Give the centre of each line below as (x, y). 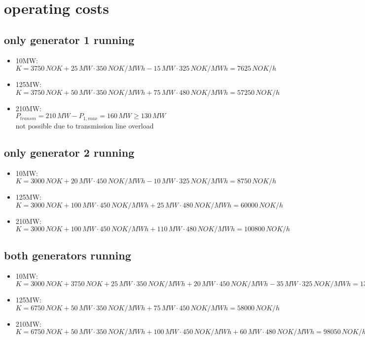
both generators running (68, 255)
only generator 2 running (69, 152)
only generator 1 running (69, 39)
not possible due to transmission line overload (85, 125)
